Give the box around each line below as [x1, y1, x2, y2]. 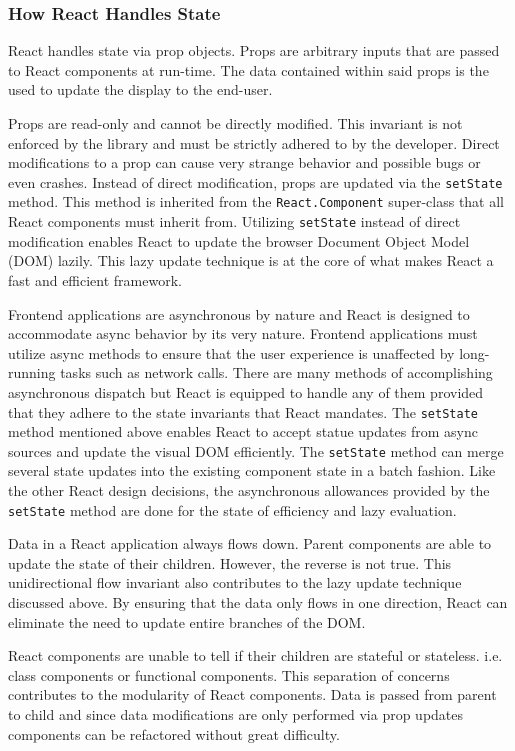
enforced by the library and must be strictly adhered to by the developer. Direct [8, 132, 500, 153]
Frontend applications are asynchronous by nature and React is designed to [8, 303, 470, 324]
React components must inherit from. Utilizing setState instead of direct [8, 211, 461, 232]
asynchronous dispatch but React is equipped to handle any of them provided [8, 381, 484, 402]
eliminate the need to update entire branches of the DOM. [8, 611, 366, 632]
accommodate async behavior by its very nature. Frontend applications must [8, 323, 478, 344]
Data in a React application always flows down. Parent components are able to [8, 533, 492, 554]
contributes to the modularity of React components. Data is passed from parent [8, 684, 497, 705]
